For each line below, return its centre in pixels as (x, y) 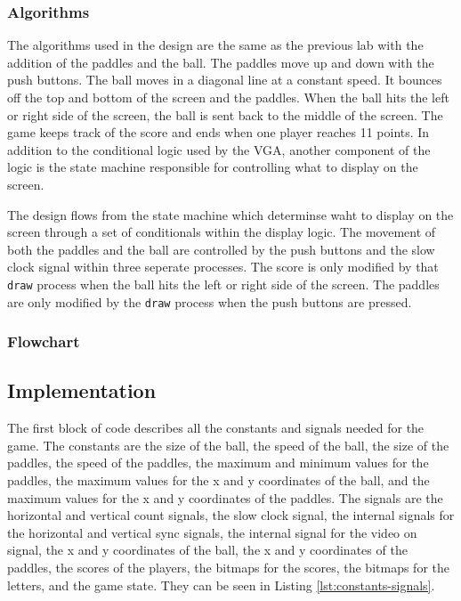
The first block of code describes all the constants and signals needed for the (216, 428)
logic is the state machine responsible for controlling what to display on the (213, 167)
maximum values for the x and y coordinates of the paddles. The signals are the (225, 497)
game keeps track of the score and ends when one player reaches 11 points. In (218, 132)
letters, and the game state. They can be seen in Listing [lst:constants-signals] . (221, 585)
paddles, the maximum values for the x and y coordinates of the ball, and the (218, 480)
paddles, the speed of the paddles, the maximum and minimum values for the (218, 463)
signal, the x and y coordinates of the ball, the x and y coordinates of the (207, 550)
